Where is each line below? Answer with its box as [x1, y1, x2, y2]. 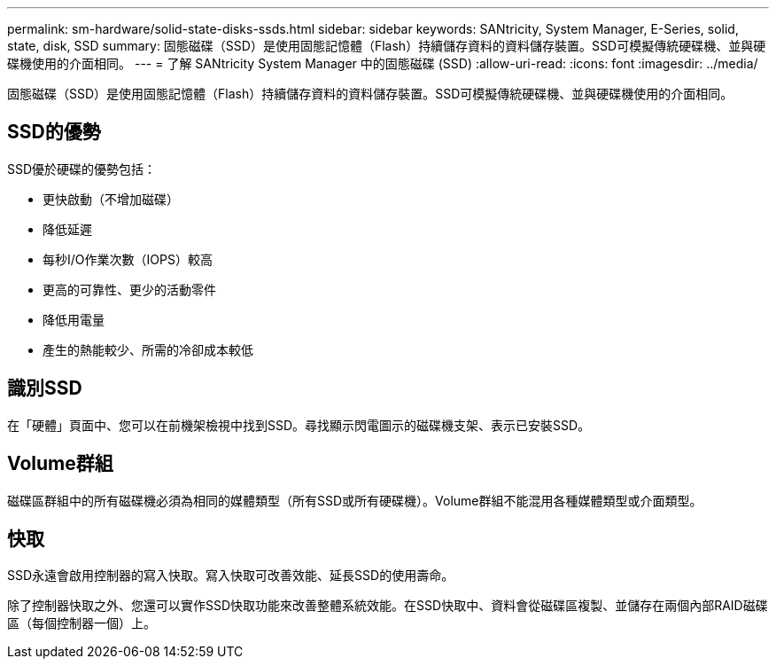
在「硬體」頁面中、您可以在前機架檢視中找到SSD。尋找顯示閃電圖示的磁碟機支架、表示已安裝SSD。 [7, 417, 591, 433]
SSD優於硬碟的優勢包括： [7, 161, 157, 176]
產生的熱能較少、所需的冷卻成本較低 [43, 341, 253, 357]
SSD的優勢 [7, 121, 101, 144]
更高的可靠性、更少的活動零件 [43, 281, 216, 297]
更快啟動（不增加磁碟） [43, 191, 179, 207]
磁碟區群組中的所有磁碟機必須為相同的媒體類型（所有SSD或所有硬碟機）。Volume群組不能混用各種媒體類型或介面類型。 [7, 492, 702, 508]
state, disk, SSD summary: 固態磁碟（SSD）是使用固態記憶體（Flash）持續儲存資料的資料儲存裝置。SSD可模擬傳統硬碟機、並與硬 [7, 38, 766, 53]
